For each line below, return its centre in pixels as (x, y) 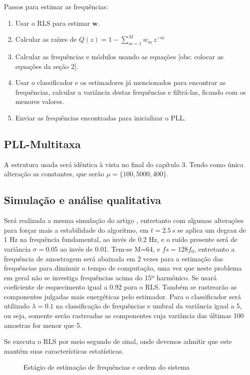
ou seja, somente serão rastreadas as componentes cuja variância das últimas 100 (124, 315)
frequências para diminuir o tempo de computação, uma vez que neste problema (123, 268)
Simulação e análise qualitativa (83, 200)
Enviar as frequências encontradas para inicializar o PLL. (100, 117)
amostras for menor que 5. (43, 325)
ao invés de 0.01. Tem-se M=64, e (110, 248)
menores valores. (40, 101)
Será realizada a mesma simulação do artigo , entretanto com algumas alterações (124, 220)
